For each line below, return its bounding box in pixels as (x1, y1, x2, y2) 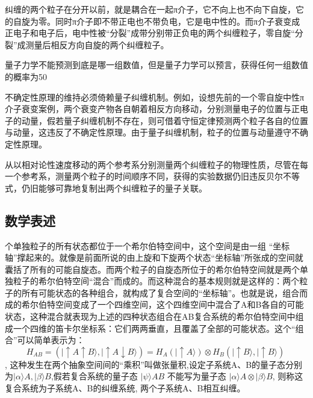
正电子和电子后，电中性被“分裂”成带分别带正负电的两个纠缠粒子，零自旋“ (5, 26, 295, 39)
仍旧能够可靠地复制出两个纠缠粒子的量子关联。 (21, 181, 207, 194)
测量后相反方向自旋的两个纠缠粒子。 (25, 38, 169, 51)
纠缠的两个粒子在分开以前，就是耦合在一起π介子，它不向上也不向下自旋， (5, 3, 296, 15)
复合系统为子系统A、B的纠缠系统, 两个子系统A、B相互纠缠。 (5, 382, 246, 394)
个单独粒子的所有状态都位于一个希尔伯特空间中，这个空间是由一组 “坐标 (5, 239, 290, 252)
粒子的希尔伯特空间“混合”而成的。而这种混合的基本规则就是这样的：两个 (13, 275, 300, 287)
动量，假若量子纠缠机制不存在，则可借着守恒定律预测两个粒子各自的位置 (21, 114, 308, 126)
